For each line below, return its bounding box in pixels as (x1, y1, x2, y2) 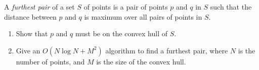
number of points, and (16, 56, 85, 66)
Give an (16, 45, 40, 55)
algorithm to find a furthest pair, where (105, 45, 228, 55)
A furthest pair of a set (4, 2, 75, 12)
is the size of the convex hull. (96, 56, 186, 66)
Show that (16, 28, 48, 39)
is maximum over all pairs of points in (84, 11, 202, 22)
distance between (4, 11, 57, 22)
